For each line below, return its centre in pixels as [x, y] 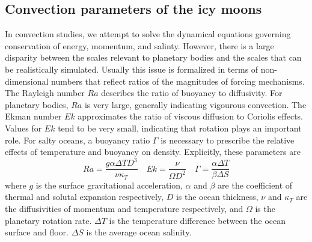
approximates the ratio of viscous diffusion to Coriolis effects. [191, 116]
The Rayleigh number [45, 93]
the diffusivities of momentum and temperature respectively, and [124, 208]
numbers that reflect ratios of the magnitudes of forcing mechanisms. [178, 81]
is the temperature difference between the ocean [197, 220]
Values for [23, 128]
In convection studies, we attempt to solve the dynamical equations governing [148, 34]
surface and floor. [37, 232]
